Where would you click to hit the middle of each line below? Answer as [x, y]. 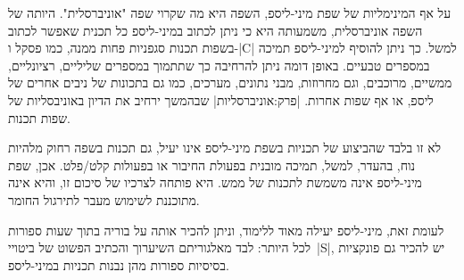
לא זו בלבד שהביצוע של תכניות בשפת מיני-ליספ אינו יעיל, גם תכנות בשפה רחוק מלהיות [225, 148]
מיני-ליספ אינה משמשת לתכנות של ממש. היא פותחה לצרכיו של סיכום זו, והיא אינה [215, 182]
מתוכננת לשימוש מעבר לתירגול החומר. [104, 199]
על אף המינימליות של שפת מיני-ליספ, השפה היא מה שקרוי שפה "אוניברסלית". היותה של [230, 12]
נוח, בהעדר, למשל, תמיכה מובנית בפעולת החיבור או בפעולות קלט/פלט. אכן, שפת [212, 165]
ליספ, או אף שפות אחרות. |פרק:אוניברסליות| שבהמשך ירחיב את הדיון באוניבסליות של [221, 99]
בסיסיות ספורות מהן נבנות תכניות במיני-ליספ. [119, 264]
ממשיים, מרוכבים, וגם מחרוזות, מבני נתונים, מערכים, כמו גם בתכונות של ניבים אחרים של [230, 82]
